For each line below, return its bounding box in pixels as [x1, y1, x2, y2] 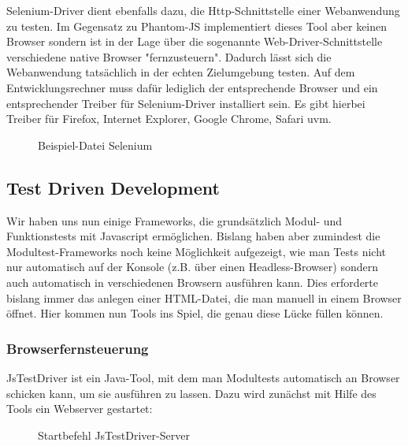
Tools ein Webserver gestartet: [6, 400, 153, 417]
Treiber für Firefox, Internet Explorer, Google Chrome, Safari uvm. [6, 110, 332, 127]
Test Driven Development [6, 175, 220, 199]
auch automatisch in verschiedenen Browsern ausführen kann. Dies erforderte [6, 273, 378, 290]
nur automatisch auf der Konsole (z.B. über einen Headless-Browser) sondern [6, 258, 379, 275]
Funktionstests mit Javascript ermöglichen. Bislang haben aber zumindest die [6, 228, 380, 244]
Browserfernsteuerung [6, 338, 149, 358]
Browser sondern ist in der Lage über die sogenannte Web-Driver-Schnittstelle [6, 33, 383, 50]
